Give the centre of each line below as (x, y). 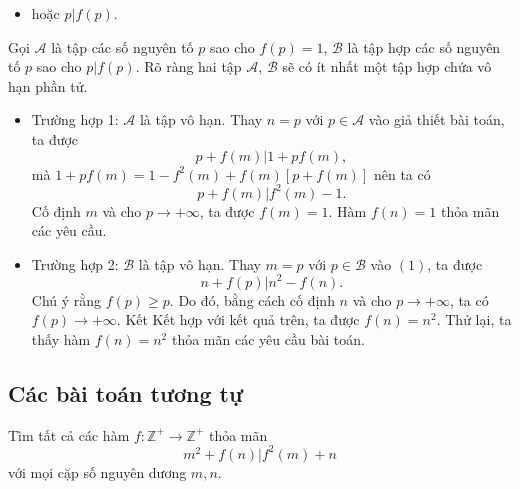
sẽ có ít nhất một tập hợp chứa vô (387, 66)
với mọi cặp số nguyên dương (97, 471)
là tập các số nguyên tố (122, 46)
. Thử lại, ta (474, 319)
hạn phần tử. (48, 85)
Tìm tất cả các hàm (69, 434)
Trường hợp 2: (75, 263)
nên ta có (402, 173)
